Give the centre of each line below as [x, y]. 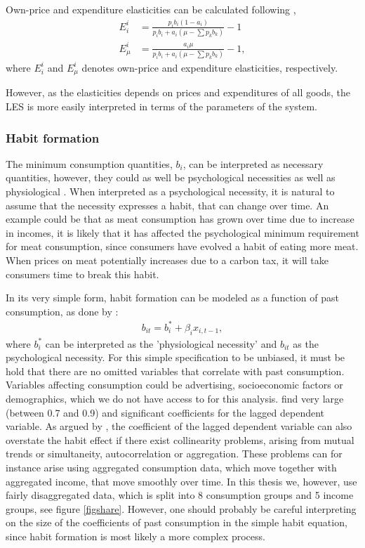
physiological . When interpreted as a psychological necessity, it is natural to [170, 191]
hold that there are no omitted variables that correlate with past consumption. [175, 371]
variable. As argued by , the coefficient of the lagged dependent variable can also [179, 426]
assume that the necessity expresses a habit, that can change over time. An [167, 205]
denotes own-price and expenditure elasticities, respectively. [210, 67]
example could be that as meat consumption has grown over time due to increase [180, 219]
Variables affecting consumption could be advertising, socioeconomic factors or [174, 385]
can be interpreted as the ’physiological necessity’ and [161, 343]
